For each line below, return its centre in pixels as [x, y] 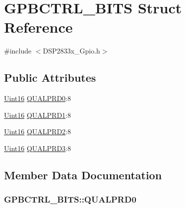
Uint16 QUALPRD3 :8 [37, 148]
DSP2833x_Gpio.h [71, 51]
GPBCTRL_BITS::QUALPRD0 [70, 199]
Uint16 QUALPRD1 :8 [37, 115]
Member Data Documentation [83, 175]
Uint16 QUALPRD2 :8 [37, 131]
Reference [38, 27]
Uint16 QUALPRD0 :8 [37, 98]
